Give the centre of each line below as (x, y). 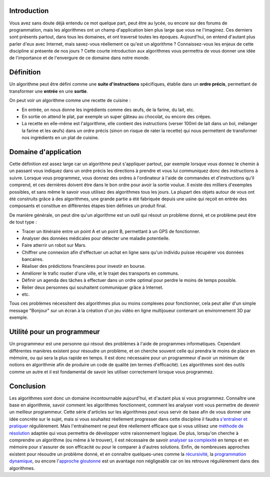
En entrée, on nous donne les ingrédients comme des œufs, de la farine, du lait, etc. (108, 110)
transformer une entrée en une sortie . (49, 91)
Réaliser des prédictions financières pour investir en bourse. (84, 266)
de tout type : (23, 222)
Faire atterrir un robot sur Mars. (54, 245)
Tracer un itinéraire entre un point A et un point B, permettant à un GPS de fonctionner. (111, 231)
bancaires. (32, 259)
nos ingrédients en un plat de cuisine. (60, 138)
